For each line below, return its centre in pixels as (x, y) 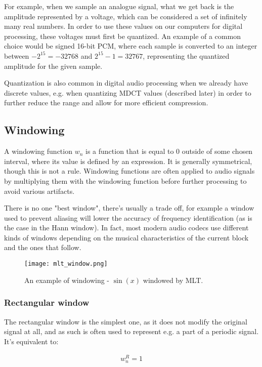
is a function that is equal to (130, 151)
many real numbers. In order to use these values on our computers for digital (123, 26)
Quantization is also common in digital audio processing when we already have (126, 83)
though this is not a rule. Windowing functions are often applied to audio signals (129, 171)
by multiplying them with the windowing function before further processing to (125, 180)
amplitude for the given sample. (53, 66)
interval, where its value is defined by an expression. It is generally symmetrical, (128, 161)
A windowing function (38, 151)
